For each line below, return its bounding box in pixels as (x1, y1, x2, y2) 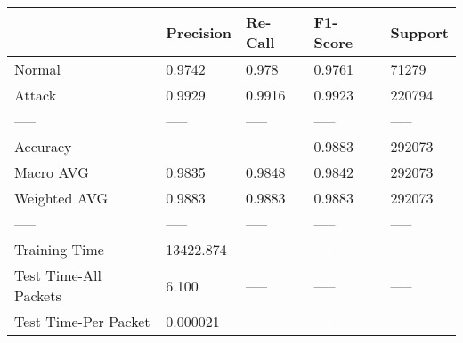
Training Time (14, 239, 104, 259)
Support (390, 21, 449, 43)
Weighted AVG (14, 187, 109, 208)
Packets (14, 285, 61, 306)
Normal (14, 59, 61, 79)
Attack (14, 84, 57, 105)
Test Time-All (14, 265, 102, 285)
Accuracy (14, 136, 72, 156)
